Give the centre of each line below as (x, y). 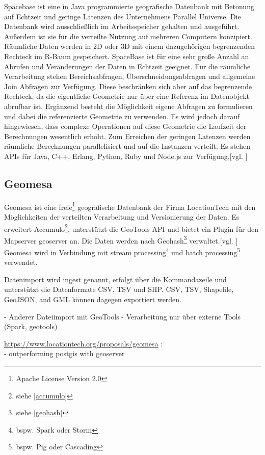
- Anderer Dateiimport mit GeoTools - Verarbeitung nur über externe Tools (122, 316)
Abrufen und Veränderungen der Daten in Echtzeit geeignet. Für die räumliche (127, 66)
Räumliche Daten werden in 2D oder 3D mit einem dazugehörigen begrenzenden (130, 46)
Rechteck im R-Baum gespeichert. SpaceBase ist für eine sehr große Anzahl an (127, 56)
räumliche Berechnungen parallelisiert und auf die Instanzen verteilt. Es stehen (127, 146)
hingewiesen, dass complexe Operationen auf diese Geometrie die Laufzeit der (125, 126)
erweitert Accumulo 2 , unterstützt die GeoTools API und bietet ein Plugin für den (131, 228)
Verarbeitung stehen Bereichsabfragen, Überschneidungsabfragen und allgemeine (130, 76)
